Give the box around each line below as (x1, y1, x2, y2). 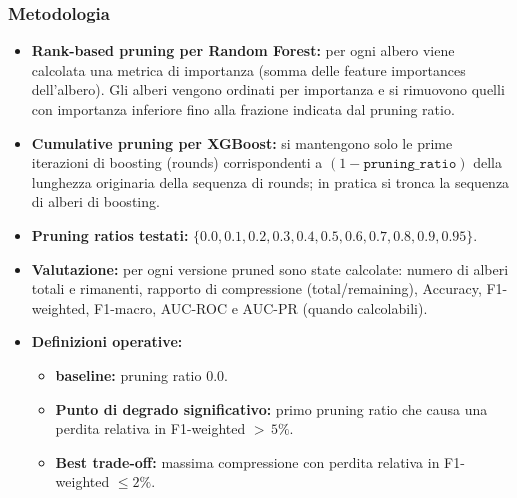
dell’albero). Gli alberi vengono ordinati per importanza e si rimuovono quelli (31, 79, 505, 100)
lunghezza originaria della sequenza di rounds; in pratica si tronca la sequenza (31, 171, 510, 192)
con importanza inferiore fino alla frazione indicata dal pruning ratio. (31, 99, 455, 119)
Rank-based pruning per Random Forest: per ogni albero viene (31, 40, 455, 61)
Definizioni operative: (31, 331, 183, 352)
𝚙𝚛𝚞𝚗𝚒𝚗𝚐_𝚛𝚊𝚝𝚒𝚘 (363, 157, 457, 172)
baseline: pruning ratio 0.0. (55, 364, 228, 385)
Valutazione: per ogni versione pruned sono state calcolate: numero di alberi (31, 258, 509, 279)
